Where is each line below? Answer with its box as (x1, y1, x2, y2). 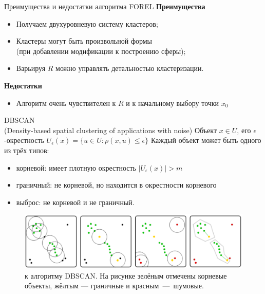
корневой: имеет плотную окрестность (16, 162, 136, 173)
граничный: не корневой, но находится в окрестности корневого (16, 179, 217, 190)
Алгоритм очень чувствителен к (16, 97, 116, 108)
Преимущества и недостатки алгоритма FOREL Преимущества (4, 1, 205, 11)
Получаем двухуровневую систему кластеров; (16, 18, 158, 29)
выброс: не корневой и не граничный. (16, 196, 135, 207)
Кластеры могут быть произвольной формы (16, 35, 153, 46)
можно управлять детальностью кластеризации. (55, 63, 204, 73)
